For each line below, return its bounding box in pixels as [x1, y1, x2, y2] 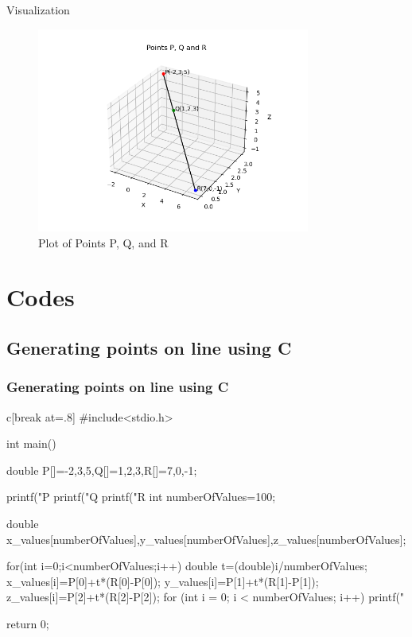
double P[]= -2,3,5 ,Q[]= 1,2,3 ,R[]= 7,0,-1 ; [6, 461, 197, 478]
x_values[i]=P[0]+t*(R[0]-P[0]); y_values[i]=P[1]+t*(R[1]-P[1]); [6, 573, 319, 589]
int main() [6, 435, 56, 452]
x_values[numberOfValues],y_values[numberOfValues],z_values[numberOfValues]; [6, 530, 406, 547]
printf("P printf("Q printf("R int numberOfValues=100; [6, 488, 276, 505]
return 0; [6, 615, 49, 631]
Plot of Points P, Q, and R [38, 234, 169, 251]
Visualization [6, 2, 70, 17]
